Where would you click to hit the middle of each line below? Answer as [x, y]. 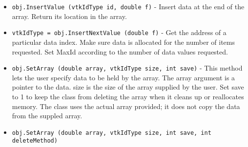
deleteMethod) [35, 141]
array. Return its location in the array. [69, 16]
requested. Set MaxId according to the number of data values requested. [120, 51]
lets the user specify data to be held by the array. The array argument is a [124, 77]
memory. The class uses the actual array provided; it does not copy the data [126, 106]
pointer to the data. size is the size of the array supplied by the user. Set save [128, 87]
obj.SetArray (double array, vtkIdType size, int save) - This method [127, 68]
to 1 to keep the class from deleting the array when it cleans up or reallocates [128, 96]
